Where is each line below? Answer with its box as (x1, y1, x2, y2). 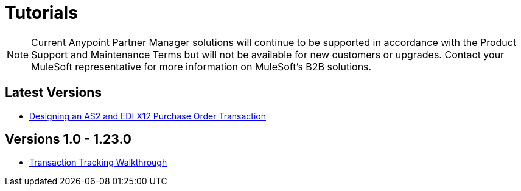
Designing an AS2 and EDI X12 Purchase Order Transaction (29, 110, 266, 121)
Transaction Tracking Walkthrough (29, 157, 167, 168)
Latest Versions (5, 85, 102, 101)
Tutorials (5, 2, 78, 23)
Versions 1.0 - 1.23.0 (5, 132, 131, 147)
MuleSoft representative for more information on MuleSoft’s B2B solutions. (31, 60, 372, 73)
